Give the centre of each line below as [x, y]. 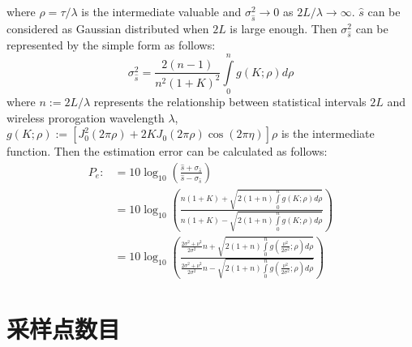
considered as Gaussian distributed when [108, 28]
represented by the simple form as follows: [111, 45]
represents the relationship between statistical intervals [230, 102]
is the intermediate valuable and [161, 11]
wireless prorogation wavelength [86, 117]
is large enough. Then [283, 28]
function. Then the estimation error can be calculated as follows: [167, 151]
